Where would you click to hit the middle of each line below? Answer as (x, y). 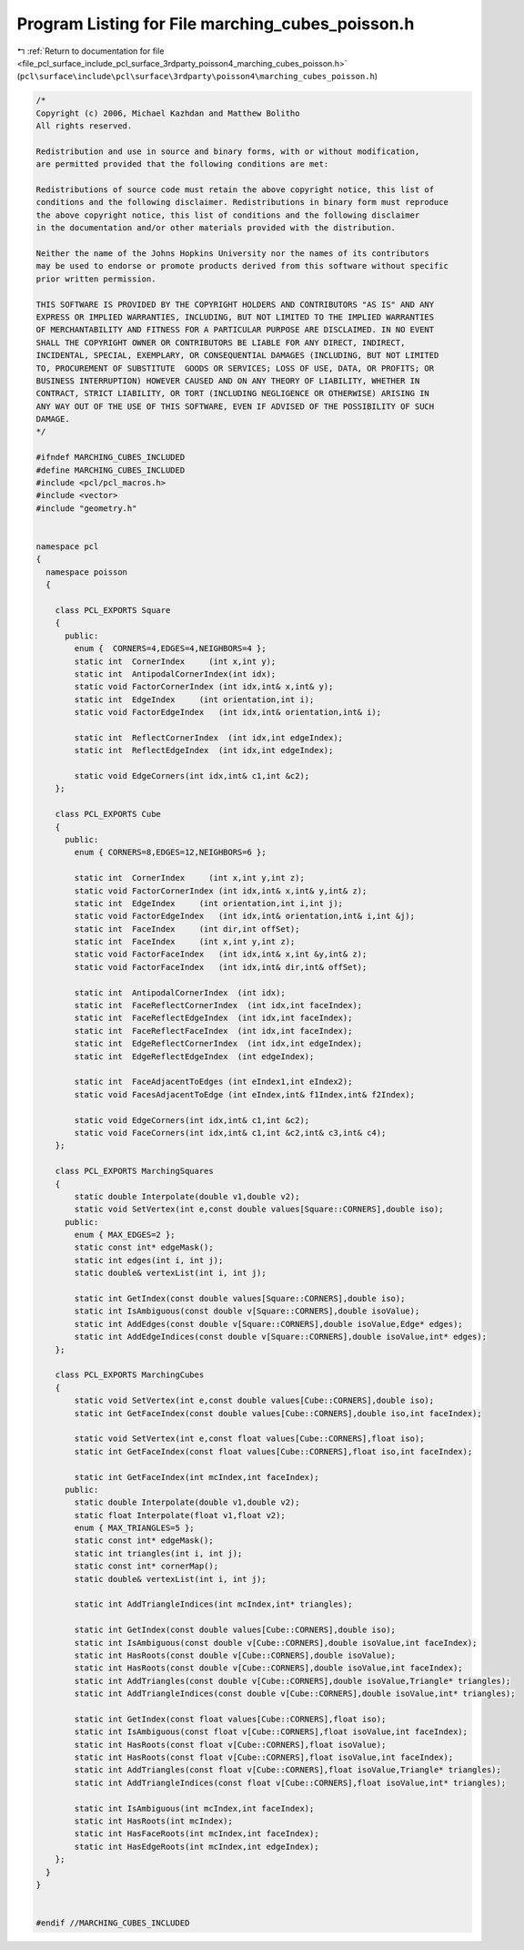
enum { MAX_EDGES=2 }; (125, 1235)
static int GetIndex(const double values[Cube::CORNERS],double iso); (235, 1630)
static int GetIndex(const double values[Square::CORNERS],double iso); (240, 1299)
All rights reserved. (84, 126)
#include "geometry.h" (86, 508)
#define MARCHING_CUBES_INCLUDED (111, 470)
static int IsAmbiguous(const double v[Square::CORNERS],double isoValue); (247, 1311)
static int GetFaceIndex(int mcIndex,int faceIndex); (196, 1477)
